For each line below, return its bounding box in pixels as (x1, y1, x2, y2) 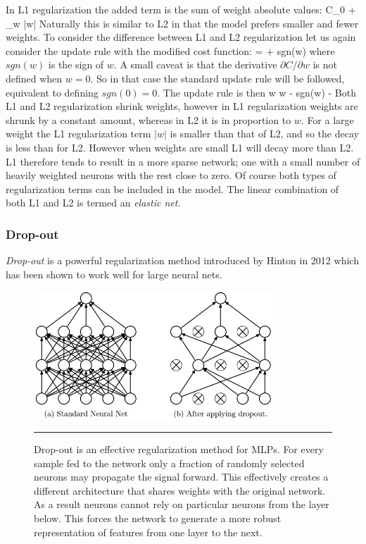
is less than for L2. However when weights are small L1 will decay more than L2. (6, 140, 354, 154)
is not (313, 57, 337, 72)
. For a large (301, 112, 354, 127)
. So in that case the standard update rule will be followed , (90, 70, 345, 85)
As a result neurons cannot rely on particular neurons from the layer (34, 497, 329, 512)
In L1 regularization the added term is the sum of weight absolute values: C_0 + (6, 2, 356, 16)
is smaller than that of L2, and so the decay (170, 126, 359, 141)
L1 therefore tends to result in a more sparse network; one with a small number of (6, 154, 360, 168)
